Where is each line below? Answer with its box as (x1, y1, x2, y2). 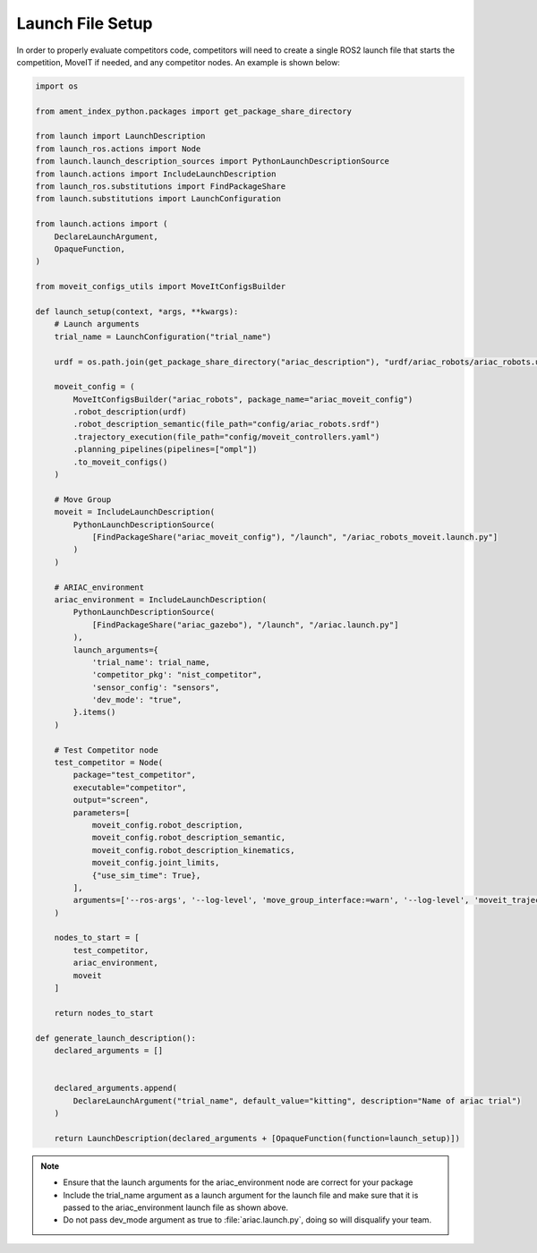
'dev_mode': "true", (91, 695, 183, 705)
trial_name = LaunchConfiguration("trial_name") (54, 331, 272, 342)
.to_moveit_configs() (72, 456, 168, 467)
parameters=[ (72, 807, 131, 818)
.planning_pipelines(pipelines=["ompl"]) (72, 444, 258, 455)
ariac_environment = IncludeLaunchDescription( (54, 594, 268, 604)
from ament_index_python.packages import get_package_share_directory (35, 106, 353, 116)
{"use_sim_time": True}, (91, 870, 201, 881)
